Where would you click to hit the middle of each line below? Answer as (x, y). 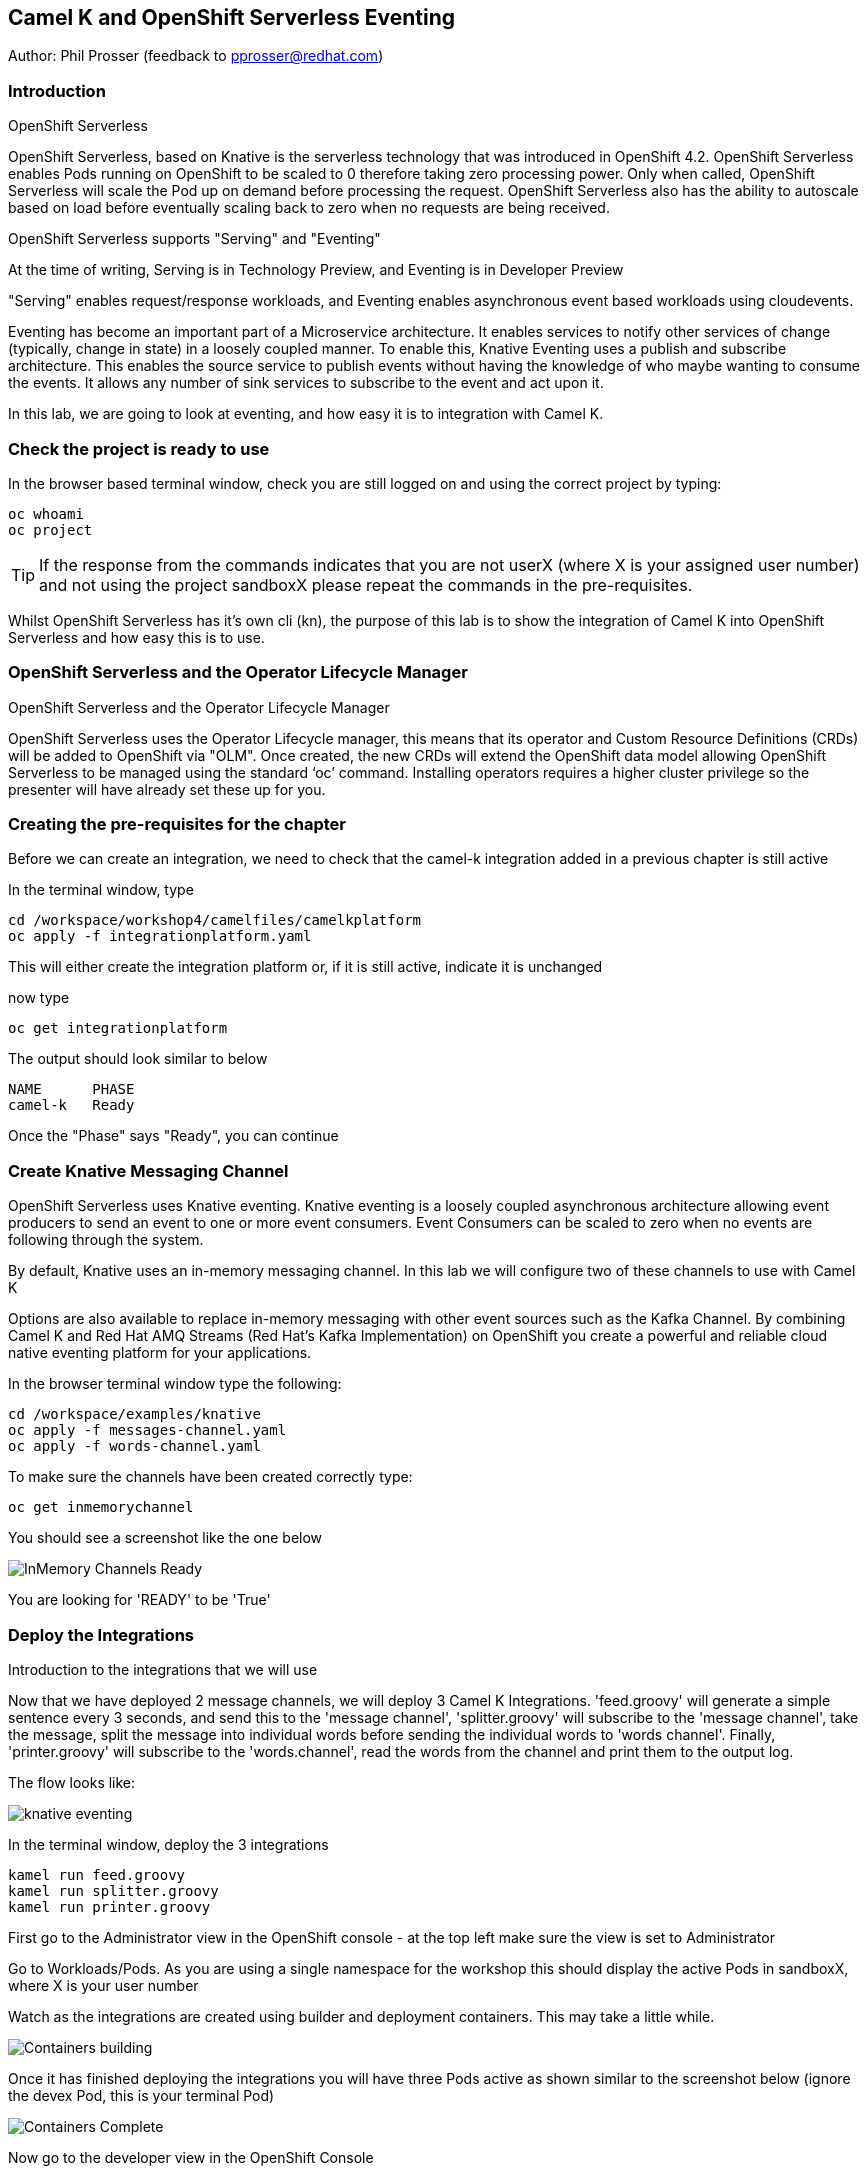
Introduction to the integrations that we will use (163, 1669)
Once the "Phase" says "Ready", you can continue (173, 1136)
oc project (50, 529)
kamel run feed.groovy (97, 1874)
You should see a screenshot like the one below (165, 1538)
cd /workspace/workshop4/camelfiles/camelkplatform (215, 920)
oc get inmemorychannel (101, 1507)
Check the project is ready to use (139, 448)
